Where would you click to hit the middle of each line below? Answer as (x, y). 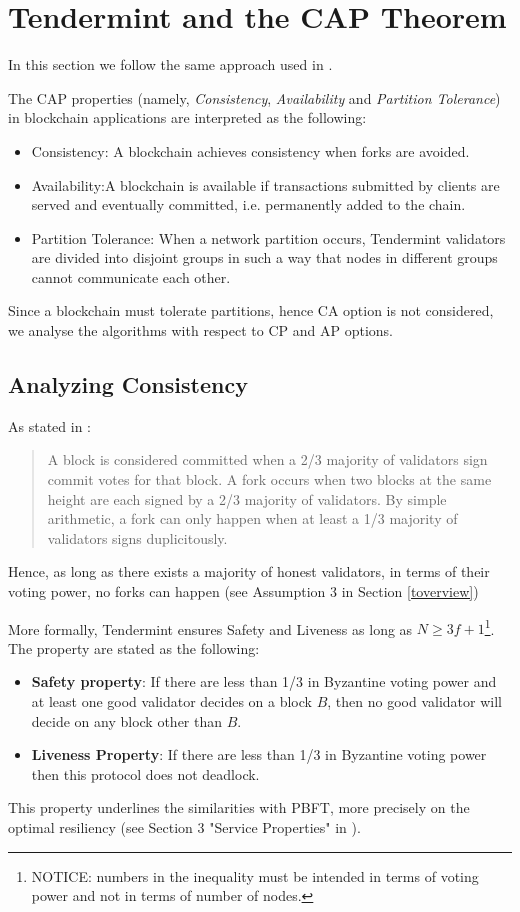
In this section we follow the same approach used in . (170, 64)
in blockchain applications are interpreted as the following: (187, 117)
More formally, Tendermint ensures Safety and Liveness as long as (210, 628)
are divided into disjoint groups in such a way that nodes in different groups (264, 257)
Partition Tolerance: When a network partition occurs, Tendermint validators (268, 237)
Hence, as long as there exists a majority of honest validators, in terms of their (249, 571)
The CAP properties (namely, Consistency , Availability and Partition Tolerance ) (254, 97)
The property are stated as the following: (134, 647)
